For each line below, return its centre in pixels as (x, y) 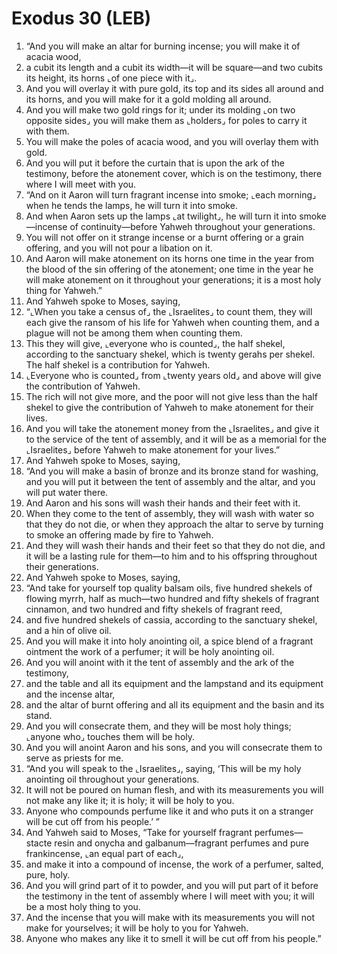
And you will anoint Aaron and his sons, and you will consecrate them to (174, 747)
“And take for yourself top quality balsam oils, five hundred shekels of (169, 588)
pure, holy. (48, 874)
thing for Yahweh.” (64, 290)
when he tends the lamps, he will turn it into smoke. (131, 205)
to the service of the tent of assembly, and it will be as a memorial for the (176, 439)
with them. (47, 131)
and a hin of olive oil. (68, 630)
